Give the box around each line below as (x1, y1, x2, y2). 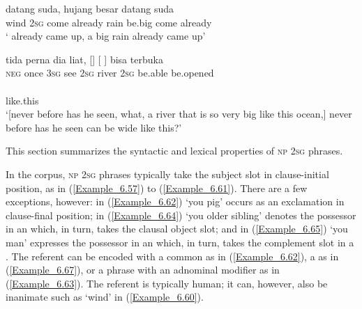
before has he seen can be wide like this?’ (6, 120, 182, 134)
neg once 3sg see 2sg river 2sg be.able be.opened (6, 65, 214, 80)
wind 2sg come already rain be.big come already (6, 15, 212, 29)
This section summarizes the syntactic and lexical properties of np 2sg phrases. (6, 143, 343, 158)
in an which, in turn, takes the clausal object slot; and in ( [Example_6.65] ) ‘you (6, 221, 348, 236)
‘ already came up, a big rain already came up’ (6, 29, 206, 43)
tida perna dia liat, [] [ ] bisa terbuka (6, 51, 163, 66)
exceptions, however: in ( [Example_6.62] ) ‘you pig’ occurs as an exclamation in (6, 194, 345, 209)
